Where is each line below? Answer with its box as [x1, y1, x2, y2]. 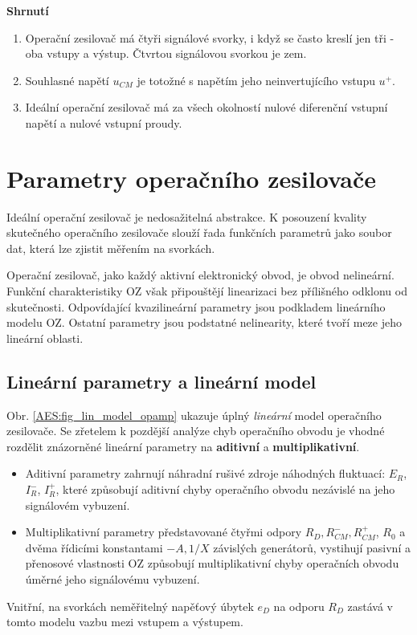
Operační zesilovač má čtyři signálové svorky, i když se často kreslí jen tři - [25, 29, 395, 46]
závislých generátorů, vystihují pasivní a [213, 539, 411, 556]
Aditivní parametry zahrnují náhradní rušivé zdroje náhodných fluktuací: [25, 465, 386, 482]
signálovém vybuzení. [25, 496, 130, 513]
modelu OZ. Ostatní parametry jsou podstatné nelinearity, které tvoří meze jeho [6, 314, 402, 331]
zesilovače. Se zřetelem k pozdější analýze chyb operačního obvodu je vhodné [6, 422, 385, 439]
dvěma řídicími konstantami [25, 539, 163, 556]
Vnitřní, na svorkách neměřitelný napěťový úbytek [6, 597, 254, 614]
